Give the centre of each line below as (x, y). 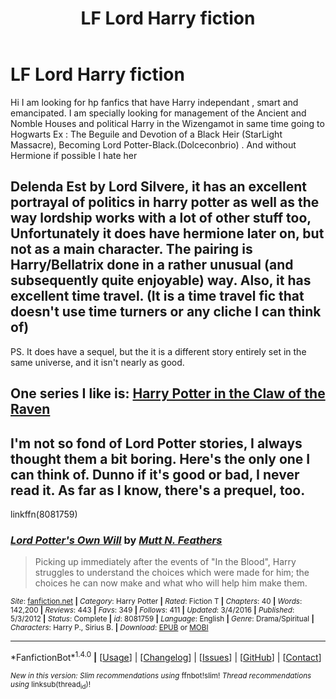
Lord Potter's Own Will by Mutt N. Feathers (116, 540)
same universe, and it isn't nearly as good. (97, 362)
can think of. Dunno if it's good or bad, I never (155, 474)
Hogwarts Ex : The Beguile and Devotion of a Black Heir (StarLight (146, 134)
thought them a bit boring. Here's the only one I (160, 458)
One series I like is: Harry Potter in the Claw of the (168, 393)
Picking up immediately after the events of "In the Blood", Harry (165, 562)
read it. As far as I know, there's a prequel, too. (158, 490)
